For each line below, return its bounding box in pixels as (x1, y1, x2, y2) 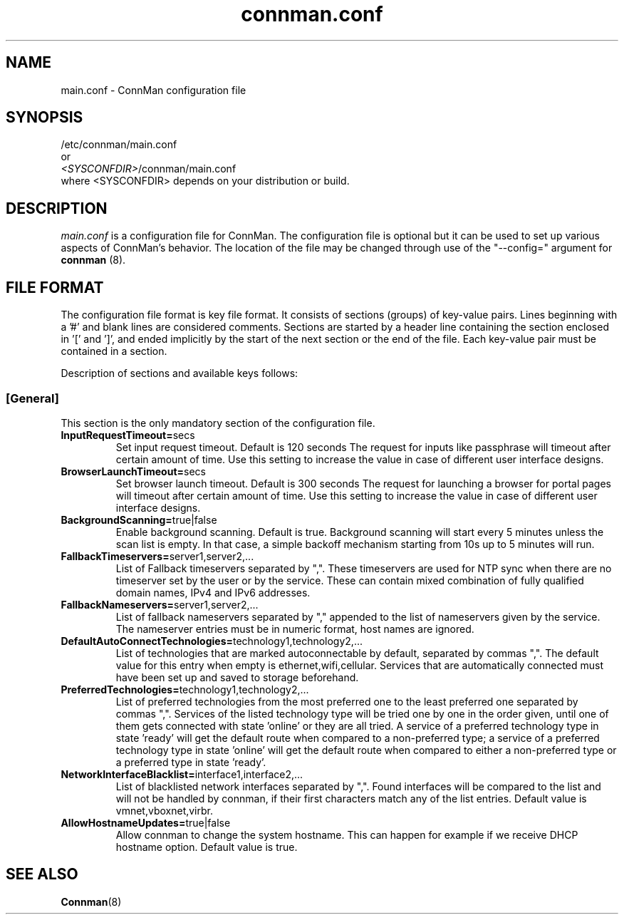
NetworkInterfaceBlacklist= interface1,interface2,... (61, 767, 303, 780)
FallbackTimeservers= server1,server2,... (61, 549, 254, 562)
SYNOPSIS (6, 108, 83, 127)
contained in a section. (61, 345, 167, 358)
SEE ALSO (6, 865, 78, 884)
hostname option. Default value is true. (115, 840, 298, 853)
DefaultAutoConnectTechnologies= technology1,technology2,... (61, 634, 363, 647)
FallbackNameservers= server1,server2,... (61, 598, 259, 611)
